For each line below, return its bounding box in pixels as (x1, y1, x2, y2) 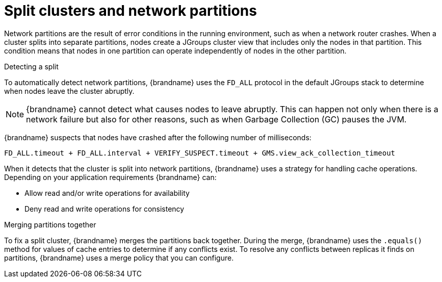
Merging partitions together (4, 220, 96, 229)
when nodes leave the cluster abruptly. (4, 86, 135, 95)
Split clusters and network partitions (4, 2, 257, 19)
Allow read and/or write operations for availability (24, 188, 190, 197)
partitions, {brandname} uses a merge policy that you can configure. (4, 253, 234, 262)
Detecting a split (4, 62, 59, 71)
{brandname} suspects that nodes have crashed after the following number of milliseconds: (4, 133, 311, 142)
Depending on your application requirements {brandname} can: (4, 172, 217, 182)
